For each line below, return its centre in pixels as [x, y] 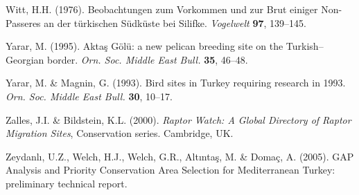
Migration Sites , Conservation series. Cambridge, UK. [120, 133]
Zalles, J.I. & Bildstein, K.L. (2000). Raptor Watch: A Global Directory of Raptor [178, 119]
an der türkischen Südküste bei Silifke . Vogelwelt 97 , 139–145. [175, 22]
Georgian [25, 59]
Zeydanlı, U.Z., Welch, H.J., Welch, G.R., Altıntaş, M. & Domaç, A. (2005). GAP [180, 156]
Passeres [23, 22]
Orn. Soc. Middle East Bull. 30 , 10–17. [89, 96]
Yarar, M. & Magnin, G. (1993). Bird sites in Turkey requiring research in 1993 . [176, 83]
